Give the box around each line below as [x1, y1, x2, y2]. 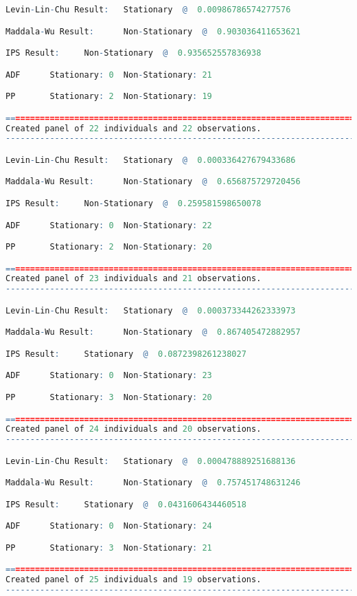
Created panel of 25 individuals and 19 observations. [5, 575, 262, 585]
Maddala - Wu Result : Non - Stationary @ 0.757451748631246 [5, 478, 301, 488]
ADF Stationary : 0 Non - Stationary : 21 [5, 69, 212, 80]
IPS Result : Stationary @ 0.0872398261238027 [5, 349, 246, 359]
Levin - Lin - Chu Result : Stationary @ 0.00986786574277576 [5, 5, 291, 14]
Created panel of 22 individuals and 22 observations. [5, 123, 262, 133]
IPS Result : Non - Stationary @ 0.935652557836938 [5, 48, 262, 58]
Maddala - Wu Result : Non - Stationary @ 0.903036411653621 [5, 26, 301, 36]
